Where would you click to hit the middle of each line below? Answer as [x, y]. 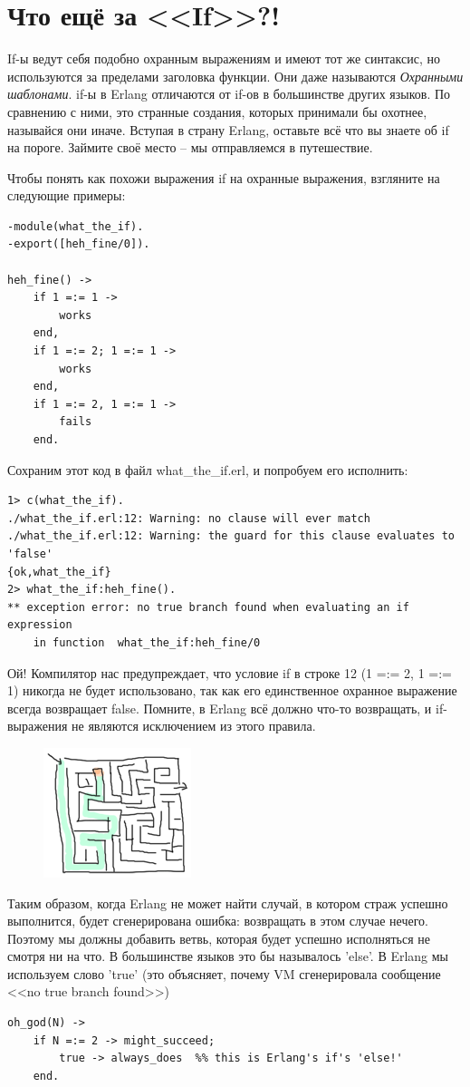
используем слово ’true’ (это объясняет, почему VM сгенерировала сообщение [224, 973]
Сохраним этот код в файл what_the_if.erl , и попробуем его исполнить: [208, 469]
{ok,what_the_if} [59, 572]
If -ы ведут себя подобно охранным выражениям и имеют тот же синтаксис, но [224, 58]
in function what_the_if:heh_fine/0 [147, 642]
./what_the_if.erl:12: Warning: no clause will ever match [189, 518]
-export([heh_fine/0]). [79, 244]
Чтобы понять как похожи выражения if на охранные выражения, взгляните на [224, 177]
